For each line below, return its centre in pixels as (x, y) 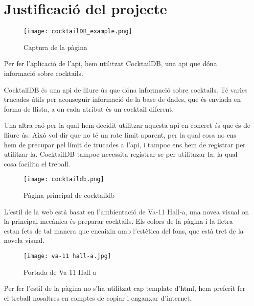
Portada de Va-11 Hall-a (60, 271)
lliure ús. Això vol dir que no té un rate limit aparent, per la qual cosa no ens (120, 134)
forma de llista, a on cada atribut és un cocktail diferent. (89, 108)
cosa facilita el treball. (37, 163)
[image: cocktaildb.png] (64, 179)
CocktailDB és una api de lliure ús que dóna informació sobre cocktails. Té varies (126, 89)
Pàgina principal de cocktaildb (69, 195)
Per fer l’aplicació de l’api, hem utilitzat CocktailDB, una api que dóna (111, 63)
